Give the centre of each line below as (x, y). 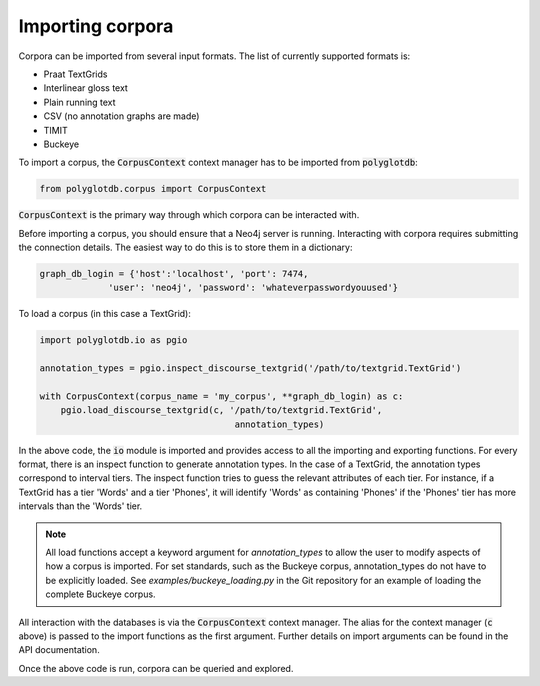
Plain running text (79, 102)
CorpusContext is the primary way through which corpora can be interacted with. (189, 215)
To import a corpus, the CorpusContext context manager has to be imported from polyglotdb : (218, 162)
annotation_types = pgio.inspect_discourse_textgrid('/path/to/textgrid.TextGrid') (250, 368)
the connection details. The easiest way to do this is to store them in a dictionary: (185, 247)
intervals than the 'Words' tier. (80, 506)
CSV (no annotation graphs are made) (121, 116)
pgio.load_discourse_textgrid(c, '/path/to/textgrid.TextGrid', (221, 410)
